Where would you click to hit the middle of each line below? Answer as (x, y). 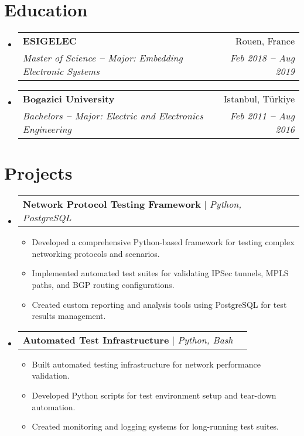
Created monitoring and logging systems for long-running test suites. (156, 426)
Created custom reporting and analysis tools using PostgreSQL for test (159, 304)
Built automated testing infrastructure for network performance (146, 364)
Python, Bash (205, 339)
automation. (54, 406)
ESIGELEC (50, 41)
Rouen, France (265, 41)
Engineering (47, 129)
